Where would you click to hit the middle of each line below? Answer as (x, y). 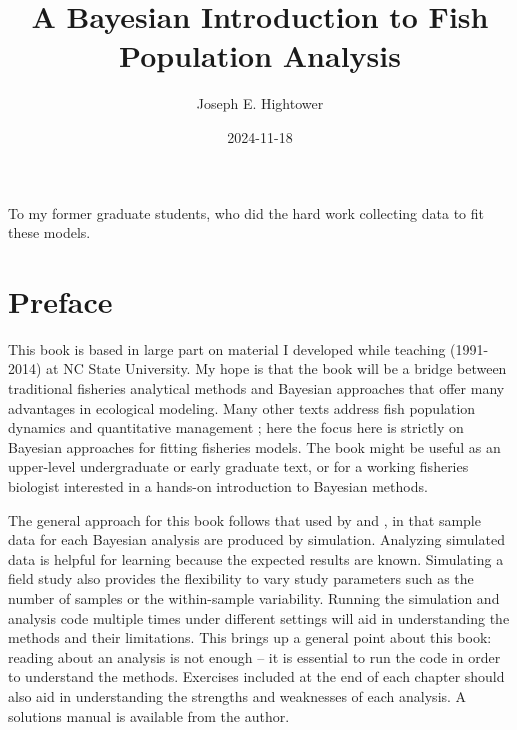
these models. (49, 232)
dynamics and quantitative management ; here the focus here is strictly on (236, 427)
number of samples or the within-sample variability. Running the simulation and (254, 597)
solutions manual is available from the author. (149, 715)
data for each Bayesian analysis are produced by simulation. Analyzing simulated (256, 539)
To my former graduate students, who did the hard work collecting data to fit (246, 212)
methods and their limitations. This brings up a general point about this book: (250, 637)
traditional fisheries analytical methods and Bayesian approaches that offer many (256, 388)
